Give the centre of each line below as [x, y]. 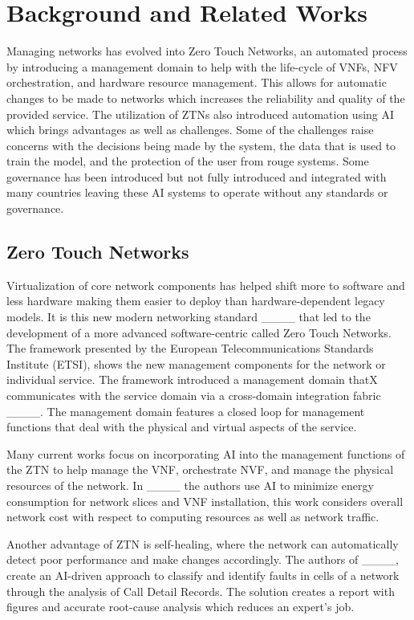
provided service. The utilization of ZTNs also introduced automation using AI [201, 114]
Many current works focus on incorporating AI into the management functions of [206, 453]
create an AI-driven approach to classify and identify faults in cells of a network [203, 575]
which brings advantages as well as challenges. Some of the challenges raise [190, 130]
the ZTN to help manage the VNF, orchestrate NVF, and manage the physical [200, 469]
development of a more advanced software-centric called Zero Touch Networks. [199, 332]
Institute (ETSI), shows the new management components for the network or [196, 363]
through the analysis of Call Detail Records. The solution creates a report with [201, 591]
